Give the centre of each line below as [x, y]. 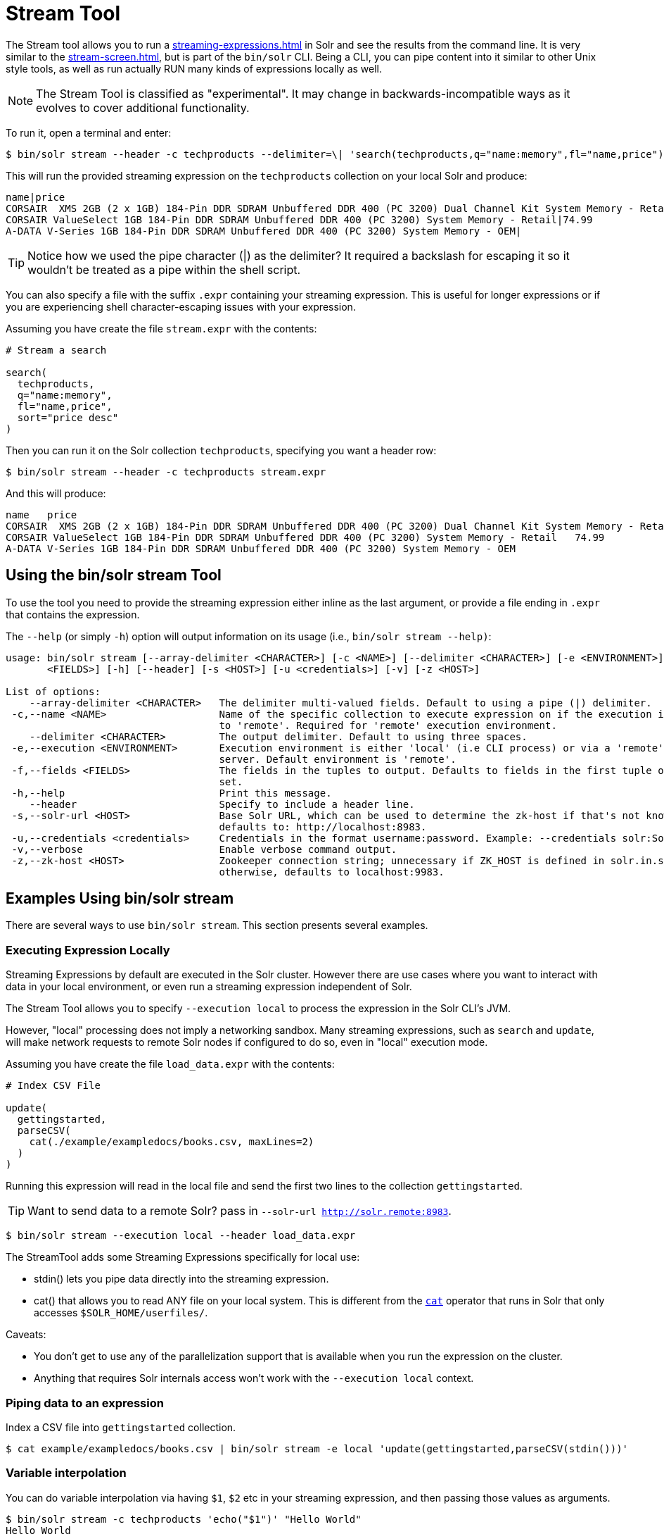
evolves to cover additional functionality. [143, 107]
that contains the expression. [73, 614]
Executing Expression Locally [88, 950]
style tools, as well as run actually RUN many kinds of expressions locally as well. [194, 68]
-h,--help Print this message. [172, 793]
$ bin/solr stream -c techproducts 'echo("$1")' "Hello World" [184, 1519]
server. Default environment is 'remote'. [338, 759]
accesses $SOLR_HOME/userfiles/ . [121, 1313]
